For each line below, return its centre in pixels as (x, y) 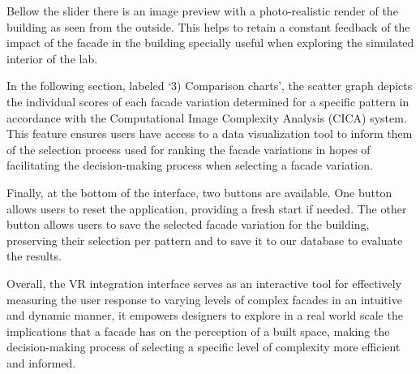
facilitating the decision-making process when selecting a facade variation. (190, 165)
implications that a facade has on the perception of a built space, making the (198, 331)
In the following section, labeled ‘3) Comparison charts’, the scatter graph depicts (210, 86)
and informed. (41, 362)
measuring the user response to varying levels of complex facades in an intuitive (204, 299)
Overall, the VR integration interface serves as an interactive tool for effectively (204, 283)
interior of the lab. (52, 58)
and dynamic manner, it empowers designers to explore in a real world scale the (205, 315)
